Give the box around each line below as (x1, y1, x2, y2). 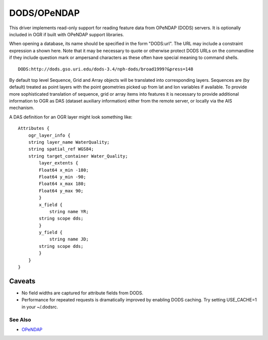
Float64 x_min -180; (39, 167, 89, 173)
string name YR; (49, 209, 89, 214)
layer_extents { (39, 160, 78, 166)
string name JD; (49, 236, 89, 242)
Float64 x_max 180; (39, 181, 86, 187)
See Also (9, 316, 31, 323)
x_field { (39, 202, 63, 208)
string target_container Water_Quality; (28, 153, 129, 159)
